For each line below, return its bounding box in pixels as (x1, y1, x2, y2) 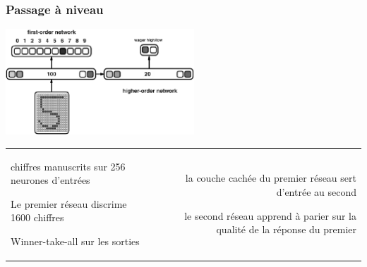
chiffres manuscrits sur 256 (11, 159, 126, 173)
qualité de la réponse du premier (216, 222, 356, 237)
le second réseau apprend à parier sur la (184, 208, 356, 223)
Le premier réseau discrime (11, 196, 127, 211)
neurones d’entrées (11, 173, 90, 187)
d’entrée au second (276, 184, 356, 199)
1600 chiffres (11, 210, 64, 225)
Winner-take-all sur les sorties (11, 233, 140, 248)
